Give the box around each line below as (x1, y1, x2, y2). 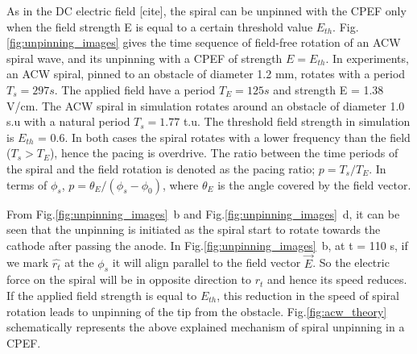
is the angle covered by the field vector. (217, 176, 411, 193)
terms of (6, 176, 47, 193)
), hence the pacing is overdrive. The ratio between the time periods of (49, 144, 398, 161)
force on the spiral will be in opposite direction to (6, 271, 252, 288)
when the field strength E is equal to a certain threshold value (6, 18, 313, 35)
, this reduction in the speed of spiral (217, 286, 399, 303)
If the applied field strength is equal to (6, 286, 197, 303)
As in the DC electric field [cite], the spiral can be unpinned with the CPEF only (6, 2, 407, 19)
